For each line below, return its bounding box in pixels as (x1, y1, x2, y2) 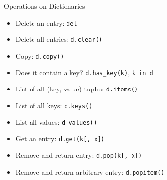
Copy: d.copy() (15, 50, 64, 60)
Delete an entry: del (15, 17, 77, 28)
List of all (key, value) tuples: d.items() (15, 84, 138, 94)
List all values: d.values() (15, 117, 97, 127)
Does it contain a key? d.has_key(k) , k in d (15, 67, 153, 77)
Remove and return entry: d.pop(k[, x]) (15, 150, 142, 160)
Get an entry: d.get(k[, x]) (15, 133, 105, 144)
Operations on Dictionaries (4, 1, 85, 11)
